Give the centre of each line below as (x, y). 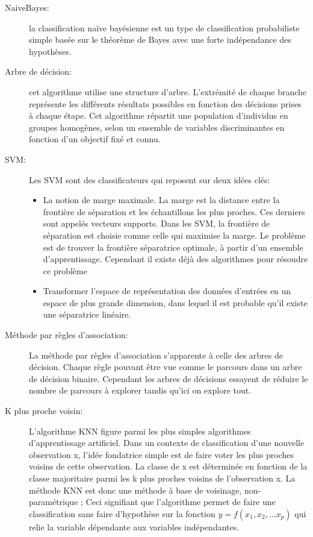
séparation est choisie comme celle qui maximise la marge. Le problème (174, 235)
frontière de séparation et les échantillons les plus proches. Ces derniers (174, 211)
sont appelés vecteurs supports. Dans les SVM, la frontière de (156, 223)
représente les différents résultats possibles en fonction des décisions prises (165, 103)
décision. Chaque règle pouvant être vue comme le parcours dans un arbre (166, 367)
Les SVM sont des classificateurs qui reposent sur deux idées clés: (150, 179)
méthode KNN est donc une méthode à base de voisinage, (135, 490)
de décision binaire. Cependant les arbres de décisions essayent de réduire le (169, 378)
